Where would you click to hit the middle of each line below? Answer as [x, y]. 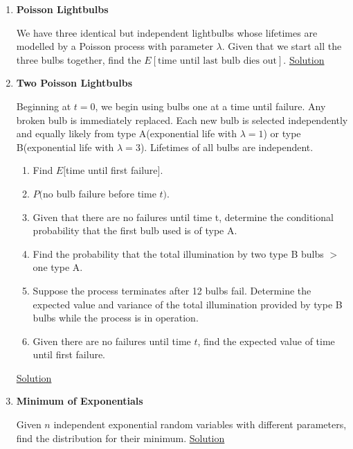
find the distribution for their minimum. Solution [120, 438]
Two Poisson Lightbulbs [74, 83]
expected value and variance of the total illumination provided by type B [188, 304]
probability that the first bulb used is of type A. [135, 230]
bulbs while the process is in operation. [116, 318]
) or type [282, 133]
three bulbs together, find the [79, 59]
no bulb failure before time [100, 193]
